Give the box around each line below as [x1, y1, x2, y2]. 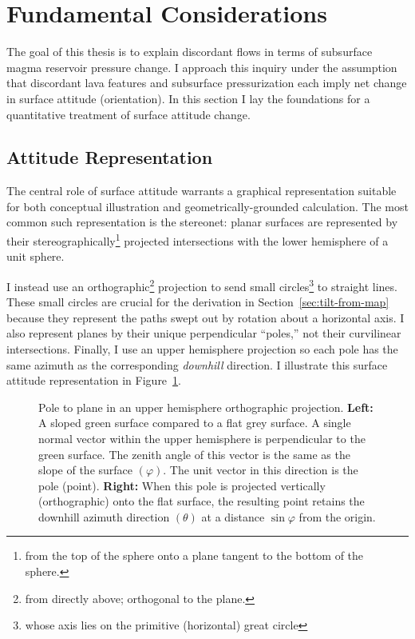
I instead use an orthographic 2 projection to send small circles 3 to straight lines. [6, 275, 397, 294]
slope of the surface [38, 461, 133, 478]
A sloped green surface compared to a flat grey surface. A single [38, 414, 351, 431]
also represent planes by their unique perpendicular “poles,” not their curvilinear [6, 325, 401, 341]
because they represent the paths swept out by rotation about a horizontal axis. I [6, 309, 405, 325]
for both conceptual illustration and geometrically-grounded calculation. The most [6, 198, 409, 214]
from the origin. [298, 508, 376, 525]
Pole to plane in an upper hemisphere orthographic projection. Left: [38, 398, 373, 415]
